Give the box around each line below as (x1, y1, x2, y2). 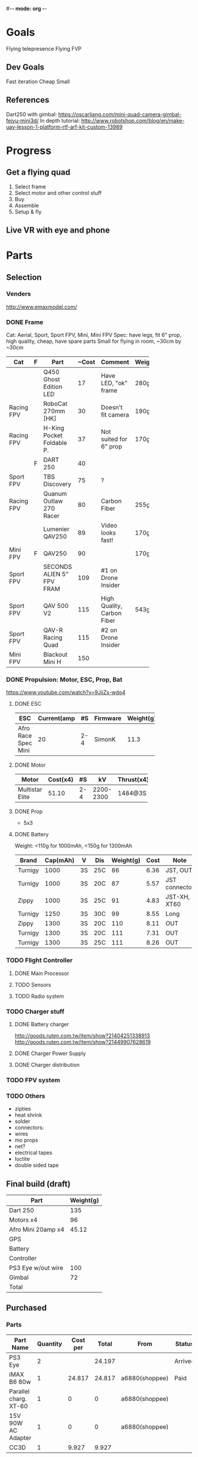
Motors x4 (9, 1216, 38, 1224)
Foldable (43, 439, 67, 447)
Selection (6, 272, 42, 282)
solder (14, 1118, 31, 1125)
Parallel (9, 1387, 30, 1395)
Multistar (17, 785, 42, 794)
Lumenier (43, 525, 70, 533)
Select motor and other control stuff (14, 189, 102, 197)
